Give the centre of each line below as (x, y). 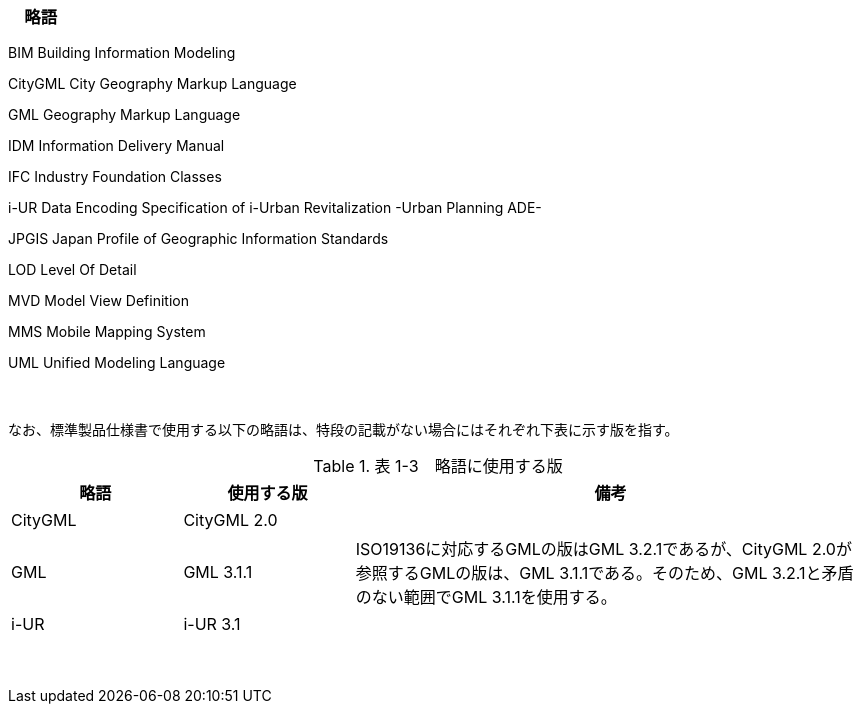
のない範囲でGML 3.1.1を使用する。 (486, 597)
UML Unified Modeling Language (117, 363)
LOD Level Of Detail (72, 270)
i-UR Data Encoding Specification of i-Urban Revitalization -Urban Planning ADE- (275, 208)
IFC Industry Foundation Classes (115, 177)
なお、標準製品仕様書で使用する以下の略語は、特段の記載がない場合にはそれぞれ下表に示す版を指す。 (343, 430)
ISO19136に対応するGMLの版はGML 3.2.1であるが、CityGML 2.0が (603, 549)
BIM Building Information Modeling (122, 53)
